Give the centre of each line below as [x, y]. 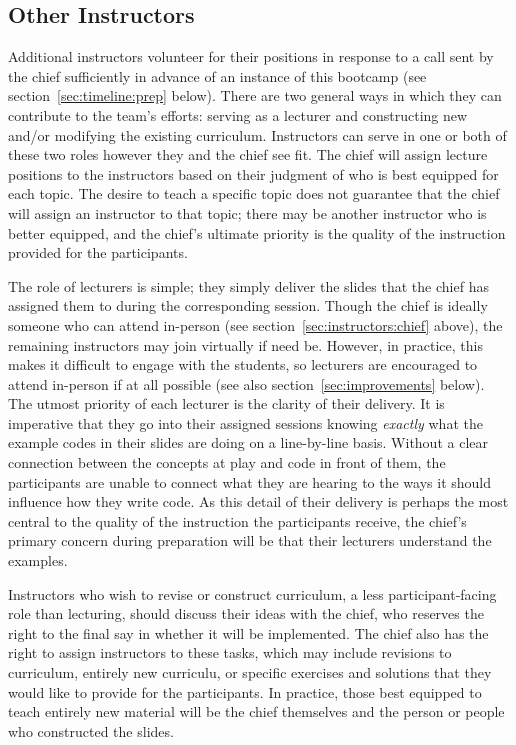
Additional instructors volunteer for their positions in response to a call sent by [251, 56]
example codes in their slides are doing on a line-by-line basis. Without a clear [248, 442]
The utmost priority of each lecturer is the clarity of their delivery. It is [226, 403]
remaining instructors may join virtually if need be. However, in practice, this [245, 344]
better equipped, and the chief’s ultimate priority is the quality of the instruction [257, 232]
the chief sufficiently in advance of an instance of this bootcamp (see [217, 75]
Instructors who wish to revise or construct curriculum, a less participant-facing [252, 593]
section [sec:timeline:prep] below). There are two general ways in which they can [255, 95]
